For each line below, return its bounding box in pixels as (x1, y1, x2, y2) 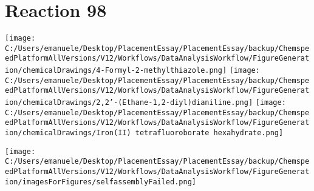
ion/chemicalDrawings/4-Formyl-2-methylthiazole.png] (5, 66, 227, 75)
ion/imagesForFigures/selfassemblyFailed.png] (5, 177, 196, 186)
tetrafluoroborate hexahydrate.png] (135, 129, 284, 138)
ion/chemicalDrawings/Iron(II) (5, 129, 131, 138)
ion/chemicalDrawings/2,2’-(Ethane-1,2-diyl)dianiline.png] (5, 98, 253, 107)
